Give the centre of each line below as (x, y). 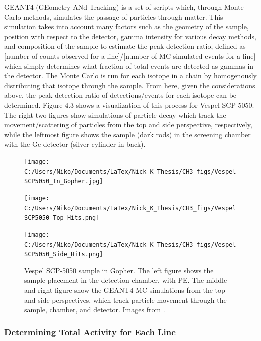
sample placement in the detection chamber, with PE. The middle (126, 280)
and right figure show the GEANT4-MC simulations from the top (125, 290)
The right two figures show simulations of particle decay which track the (115, 114)
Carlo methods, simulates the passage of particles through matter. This (114, 16)
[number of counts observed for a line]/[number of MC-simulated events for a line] (130, 55)
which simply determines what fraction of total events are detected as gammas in (129, 65)
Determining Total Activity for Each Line (90, 332)
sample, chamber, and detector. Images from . (95, 310)
